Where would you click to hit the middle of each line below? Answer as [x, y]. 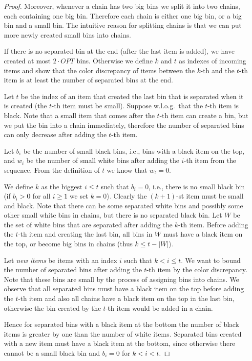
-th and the [217, 70]
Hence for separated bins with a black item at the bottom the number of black [122, 324]
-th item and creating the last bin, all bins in [85, 234]
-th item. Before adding [213, 224]
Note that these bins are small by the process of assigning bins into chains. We [122, 279]
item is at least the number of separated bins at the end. [89, 80]
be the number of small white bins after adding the [103, 160]
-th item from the [210, 160]
